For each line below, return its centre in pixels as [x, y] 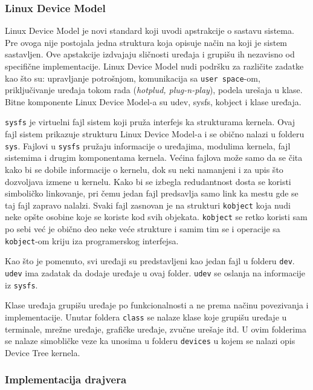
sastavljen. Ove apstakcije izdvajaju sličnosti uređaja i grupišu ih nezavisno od [150, 54]
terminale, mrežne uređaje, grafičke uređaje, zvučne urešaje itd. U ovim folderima [156, 329]
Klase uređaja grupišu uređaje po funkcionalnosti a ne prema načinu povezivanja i [157, 305]
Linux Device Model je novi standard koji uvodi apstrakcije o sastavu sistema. [150, 31]
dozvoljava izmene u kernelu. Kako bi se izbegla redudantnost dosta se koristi [148, 181]
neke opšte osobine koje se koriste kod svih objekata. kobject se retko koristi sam [156, 217]
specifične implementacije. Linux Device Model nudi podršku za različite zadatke [154, 66]
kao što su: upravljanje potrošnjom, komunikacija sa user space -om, [133, 78]
